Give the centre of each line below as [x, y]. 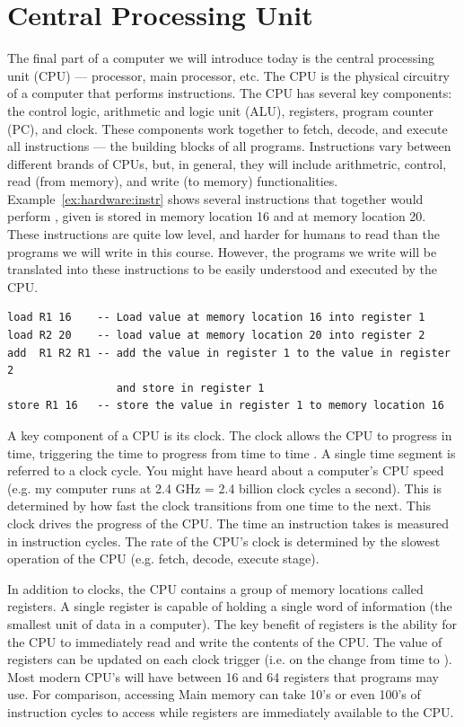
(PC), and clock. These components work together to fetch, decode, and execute [228, 128]
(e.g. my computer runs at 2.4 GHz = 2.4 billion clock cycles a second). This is [224, 488]
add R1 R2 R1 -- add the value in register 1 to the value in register [229, 353]
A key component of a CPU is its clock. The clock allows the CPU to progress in [230, 435]
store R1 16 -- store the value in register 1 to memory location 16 [226, 406]
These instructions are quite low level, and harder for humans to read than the [223, 234]
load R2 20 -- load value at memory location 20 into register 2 [216, 336]
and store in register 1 [190, 388]
